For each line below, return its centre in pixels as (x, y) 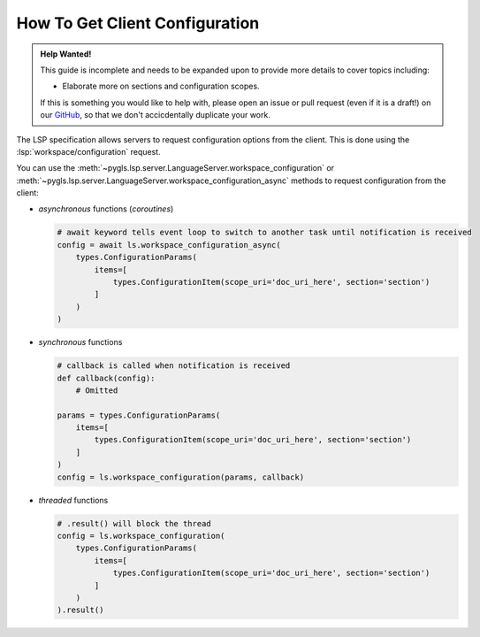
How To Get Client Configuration (138, 23)
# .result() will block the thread (134, 523)
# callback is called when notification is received (174, 366)
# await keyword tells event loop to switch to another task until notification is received (264, 233)
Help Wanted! (66, 54)
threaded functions (73, 500)
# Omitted (97, 390)
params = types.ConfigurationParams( (139, 415)
